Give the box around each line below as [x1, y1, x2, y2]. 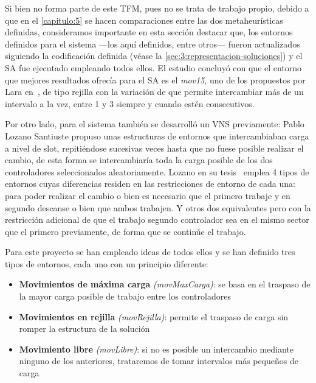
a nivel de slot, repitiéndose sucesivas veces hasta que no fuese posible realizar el [5, 141, 304, 154]
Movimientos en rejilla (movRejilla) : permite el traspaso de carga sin [19, 310, 289, 323]
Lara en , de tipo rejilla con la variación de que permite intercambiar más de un [5, 85, 304, 98]
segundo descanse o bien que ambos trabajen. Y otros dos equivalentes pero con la [5, 201, 311, 214]
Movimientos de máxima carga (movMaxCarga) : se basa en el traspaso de [19, 278, 311, 290]
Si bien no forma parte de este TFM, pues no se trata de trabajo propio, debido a [5, 2, 309, 14]
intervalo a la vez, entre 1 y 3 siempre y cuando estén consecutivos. [5, 97, 255, 110]
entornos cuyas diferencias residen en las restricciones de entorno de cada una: [5, 177, 295, 190]
